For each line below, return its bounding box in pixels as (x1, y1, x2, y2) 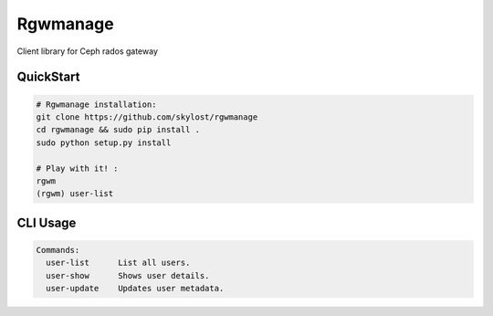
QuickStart (16, 69, 81, 85)
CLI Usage (16, 215, 77, 230)
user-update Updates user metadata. (46, 283, 225, 294)
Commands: (36, 245, 80, 255)
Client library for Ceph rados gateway (16, 46, 159, 57)
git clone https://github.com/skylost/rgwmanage (36, 111, 258, 122)
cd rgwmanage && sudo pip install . (36, 124, 201, 135)
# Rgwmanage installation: (36, 99, 157, 110)
